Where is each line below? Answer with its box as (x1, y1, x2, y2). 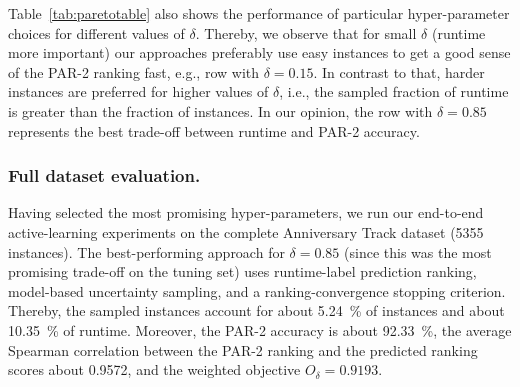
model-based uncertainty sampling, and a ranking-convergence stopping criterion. (8, 280, 506, 301)
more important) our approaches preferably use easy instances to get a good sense (8, 42, 511, 63)
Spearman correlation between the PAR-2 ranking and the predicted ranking (8, 339, 478, 360)
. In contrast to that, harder (313, 61, 485, 82)
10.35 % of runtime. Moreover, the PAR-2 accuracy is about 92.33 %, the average (8, 319, 512, 340)
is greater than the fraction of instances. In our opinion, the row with (8, 100, 433, 121)
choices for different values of (8, 22, 185, 43)
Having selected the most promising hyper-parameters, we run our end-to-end (8, 202, 484, 223)
